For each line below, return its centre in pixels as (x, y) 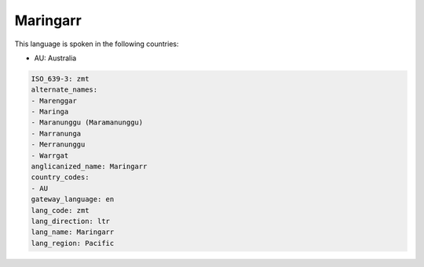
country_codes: (60, 177)
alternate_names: (64, 90)
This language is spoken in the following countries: (97, 44)
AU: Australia (55, 58)
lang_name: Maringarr (73, 232)
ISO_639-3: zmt (60, 79)
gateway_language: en (73, 199)
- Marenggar (54, 101)
